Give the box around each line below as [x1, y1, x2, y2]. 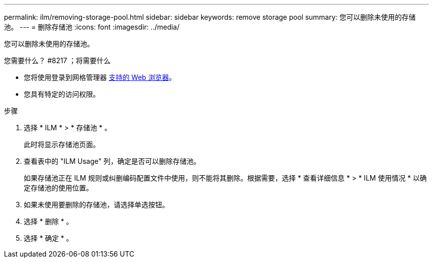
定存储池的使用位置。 [24, 184, 93, 192]
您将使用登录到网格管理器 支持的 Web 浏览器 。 [24, 73, 176, 81]
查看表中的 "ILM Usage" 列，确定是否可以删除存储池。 [24, 157, 201, 165]
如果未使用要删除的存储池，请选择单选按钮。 [24, 200, 169, 209]
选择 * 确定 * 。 [24, 234, 73, 242]
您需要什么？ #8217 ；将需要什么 [4, 56, 111, 65]
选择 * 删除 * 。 [24, 217, 73, 225]
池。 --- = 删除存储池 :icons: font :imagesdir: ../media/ [4, 23, 180, 31]
